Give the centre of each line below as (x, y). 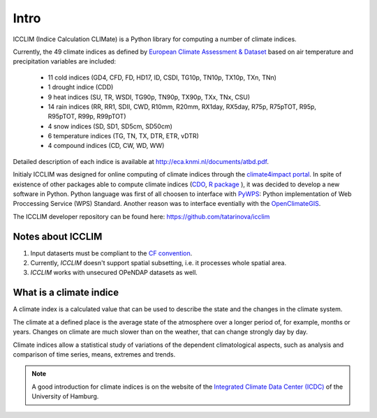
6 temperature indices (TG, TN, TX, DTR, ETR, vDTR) (123, 136)
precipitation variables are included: (65, 61)
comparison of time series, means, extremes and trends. (94, 354)
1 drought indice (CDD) (81, 87)
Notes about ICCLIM (58, 236)
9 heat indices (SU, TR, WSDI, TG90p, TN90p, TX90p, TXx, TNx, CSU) (149, 97)
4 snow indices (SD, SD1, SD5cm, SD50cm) (110, 126)
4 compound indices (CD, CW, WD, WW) (106, 146)
